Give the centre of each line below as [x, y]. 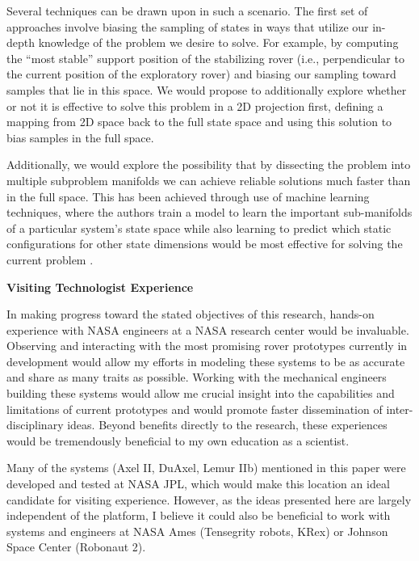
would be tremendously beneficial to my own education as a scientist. [178, 440]
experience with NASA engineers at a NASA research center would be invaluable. [208, 329]
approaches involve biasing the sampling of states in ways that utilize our [188, 26]
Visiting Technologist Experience [100, 287]
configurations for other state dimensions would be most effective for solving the [205, 244]
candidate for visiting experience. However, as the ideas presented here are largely [209, 499]
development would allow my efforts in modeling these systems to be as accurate [206, 361]
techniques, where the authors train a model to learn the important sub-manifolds [209, 212]
